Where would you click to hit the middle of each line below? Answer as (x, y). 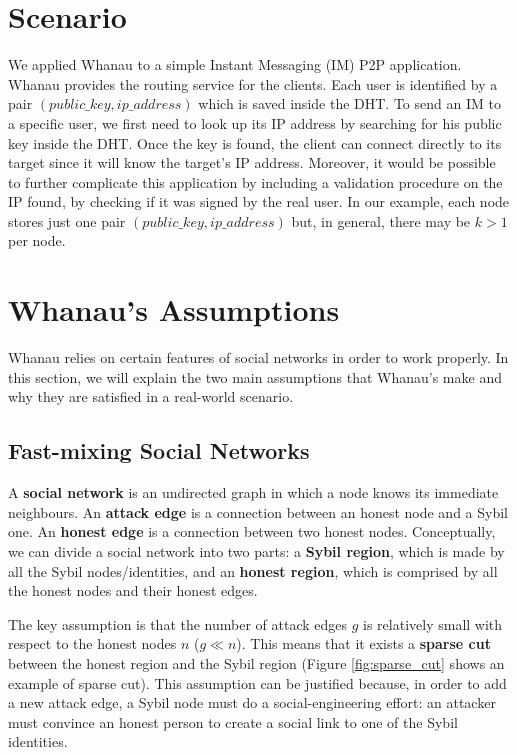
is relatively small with (433, 623)
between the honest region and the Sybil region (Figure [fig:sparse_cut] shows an (256, 662)
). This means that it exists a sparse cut (363, 643)
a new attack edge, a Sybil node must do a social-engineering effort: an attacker (252, 702)
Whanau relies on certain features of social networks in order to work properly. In (258, 357)
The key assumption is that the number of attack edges (178, 623)
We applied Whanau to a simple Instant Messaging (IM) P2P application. (235, 64)
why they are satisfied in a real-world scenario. (151, 396)
